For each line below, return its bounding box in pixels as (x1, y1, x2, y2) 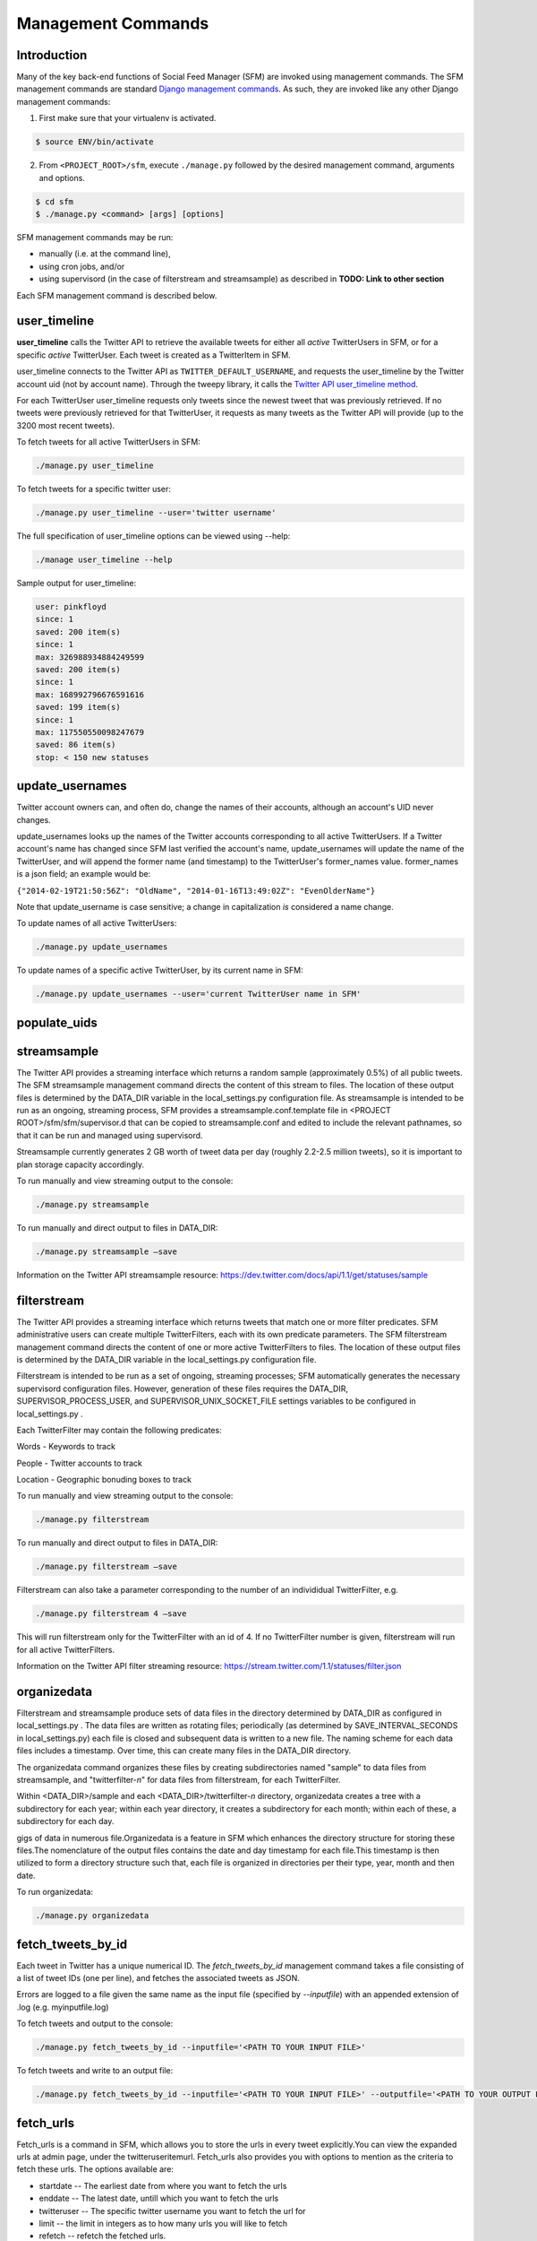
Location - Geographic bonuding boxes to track (16, 1475, 192, 1485)
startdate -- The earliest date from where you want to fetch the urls (38, 2180, 287, 2191)
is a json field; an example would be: (16, 869, 151, 879)
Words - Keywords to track (16, 1441, 116, 1452)
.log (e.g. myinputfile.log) (16, 2002, 109, 2012)
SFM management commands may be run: (16, 231, 174, 242)
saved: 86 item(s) (35, 740, 116, 750)
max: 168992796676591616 (35, 689, 145, 699)
